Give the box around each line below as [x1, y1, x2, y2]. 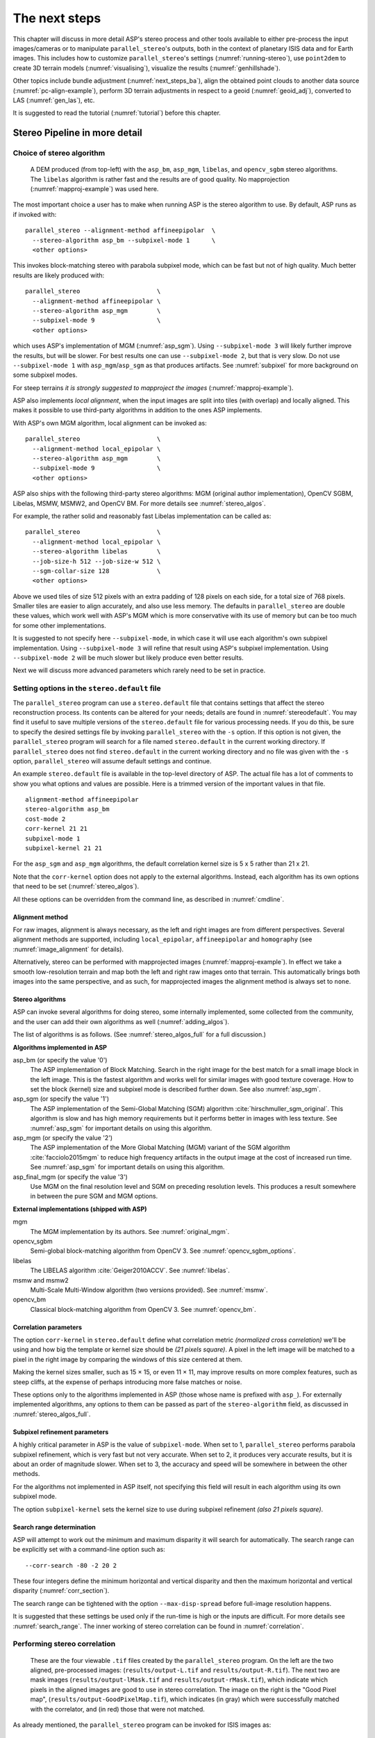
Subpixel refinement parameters [12, 1427, 109, 1436]
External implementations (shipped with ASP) [12, 1205, 147, 1213]
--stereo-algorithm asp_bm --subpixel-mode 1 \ [32, 236, 216, 244]
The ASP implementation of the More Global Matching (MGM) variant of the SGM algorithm [30, 1144, 291, 1152]
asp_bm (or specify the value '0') [12, 1055, 108, 1064]
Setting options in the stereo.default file [12, 683, 161, 693]
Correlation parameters [12, 1323, 83, 1331]
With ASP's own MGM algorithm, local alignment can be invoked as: [12, 419, 208, 427]
